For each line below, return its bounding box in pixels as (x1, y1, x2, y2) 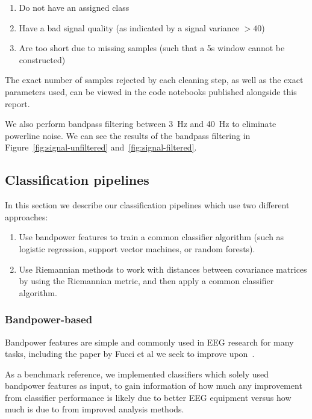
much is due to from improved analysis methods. (5, 403, 184, 415)
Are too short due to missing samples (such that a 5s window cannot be (19, 42, 285, 54)
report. (5, 97, 30, 110)
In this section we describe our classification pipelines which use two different (5, 199, 290, 211)
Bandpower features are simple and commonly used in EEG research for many (5, 335, 294, 348)
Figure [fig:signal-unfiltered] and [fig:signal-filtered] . (5, 141, 197, 154)
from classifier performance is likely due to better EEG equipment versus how (5, 391, 292, 403)
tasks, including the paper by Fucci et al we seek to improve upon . (5, 347, 255, 360)
